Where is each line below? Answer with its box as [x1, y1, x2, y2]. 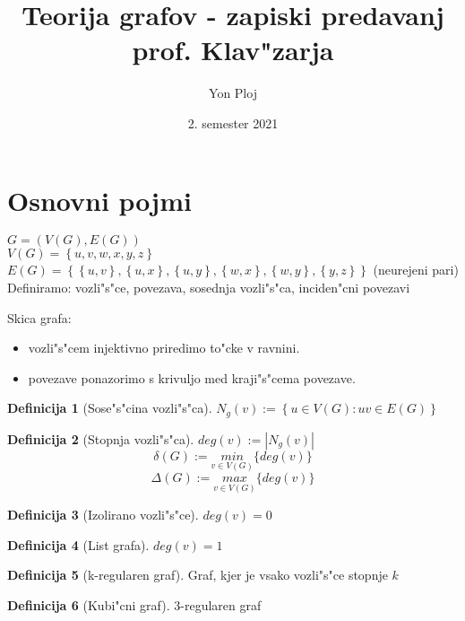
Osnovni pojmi [7, 181, 192, 218]
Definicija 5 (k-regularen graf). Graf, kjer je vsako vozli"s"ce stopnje [7, 565, 388, 584]
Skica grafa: [7, 308, 72, 327]
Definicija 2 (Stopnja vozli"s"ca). [7, 429, 194, 448]
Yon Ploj [209, 83, 257, 102]
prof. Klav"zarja [132, 31, 334, 68]
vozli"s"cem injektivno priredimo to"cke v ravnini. [28, 338, 300, 357]
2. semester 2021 [187, 113, 279, 132]
